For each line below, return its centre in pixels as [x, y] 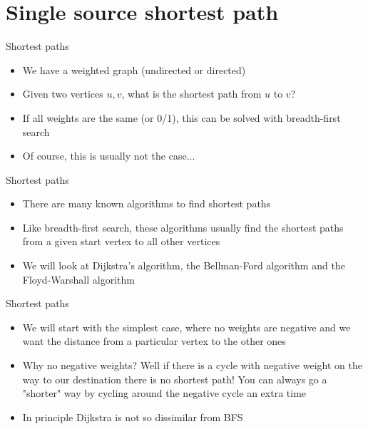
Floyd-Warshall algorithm [78, 279]
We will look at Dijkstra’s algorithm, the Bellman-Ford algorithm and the [184, 265]
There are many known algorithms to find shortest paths [147, 203]
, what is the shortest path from [191, 94]
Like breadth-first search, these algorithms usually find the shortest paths [183, 227]
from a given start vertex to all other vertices [121, 241]
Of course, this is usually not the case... [109, 156]
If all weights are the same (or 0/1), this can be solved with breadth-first [182, 117]
